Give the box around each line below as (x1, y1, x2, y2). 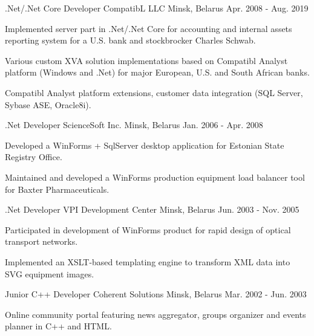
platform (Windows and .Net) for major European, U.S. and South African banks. (5, 66, 310, 79)
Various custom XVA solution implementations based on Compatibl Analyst (5, 54, 288, 66)
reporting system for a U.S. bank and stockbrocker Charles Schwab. (5, 34, 256, 47)
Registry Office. (5, 150, 62, 163)
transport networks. (5, 235, 78, 248)
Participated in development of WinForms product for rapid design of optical (5, 223, 291, 236)
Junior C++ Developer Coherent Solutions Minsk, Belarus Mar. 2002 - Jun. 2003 (5, 288, 307, 300)
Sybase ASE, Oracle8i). (5, 98, 91, 111)
